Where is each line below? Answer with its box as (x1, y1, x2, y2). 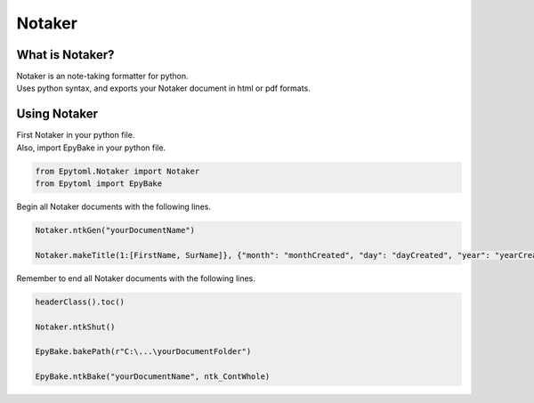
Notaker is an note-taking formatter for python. (16, 71, 189, 82)
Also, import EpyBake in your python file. (16, 142, 166, 153)
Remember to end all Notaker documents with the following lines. (16, 272, 255, 284)
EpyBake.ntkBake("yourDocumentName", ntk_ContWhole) (35, 372, 271, 382)
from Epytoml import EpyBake (35, 179, 163, 189)
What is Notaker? (16, 47, 115, 62)
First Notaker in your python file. (16, 130, 135, 141)
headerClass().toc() (35, 296, 125, 307)
